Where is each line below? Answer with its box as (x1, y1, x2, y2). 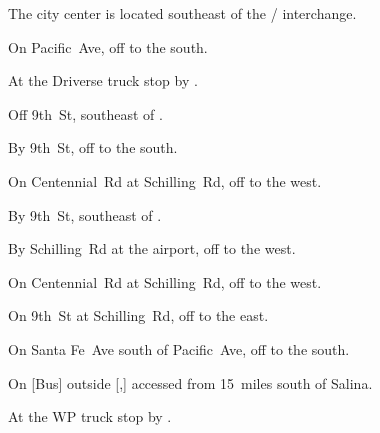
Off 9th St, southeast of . (8, 103, 163, 124)
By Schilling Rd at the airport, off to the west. (8, 238, 296, 259)
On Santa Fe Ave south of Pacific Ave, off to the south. (8, 338, 350, 359)
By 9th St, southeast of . (8, 204, 162, 225)
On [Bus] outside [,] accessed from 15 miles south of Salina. (8, 372, 373, 393)
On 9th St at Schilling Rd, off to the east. (8, 305, 269, 326)
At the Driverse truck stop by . (8, 70, 198, 91)
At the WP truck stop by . (8, 406, 172, 427)
